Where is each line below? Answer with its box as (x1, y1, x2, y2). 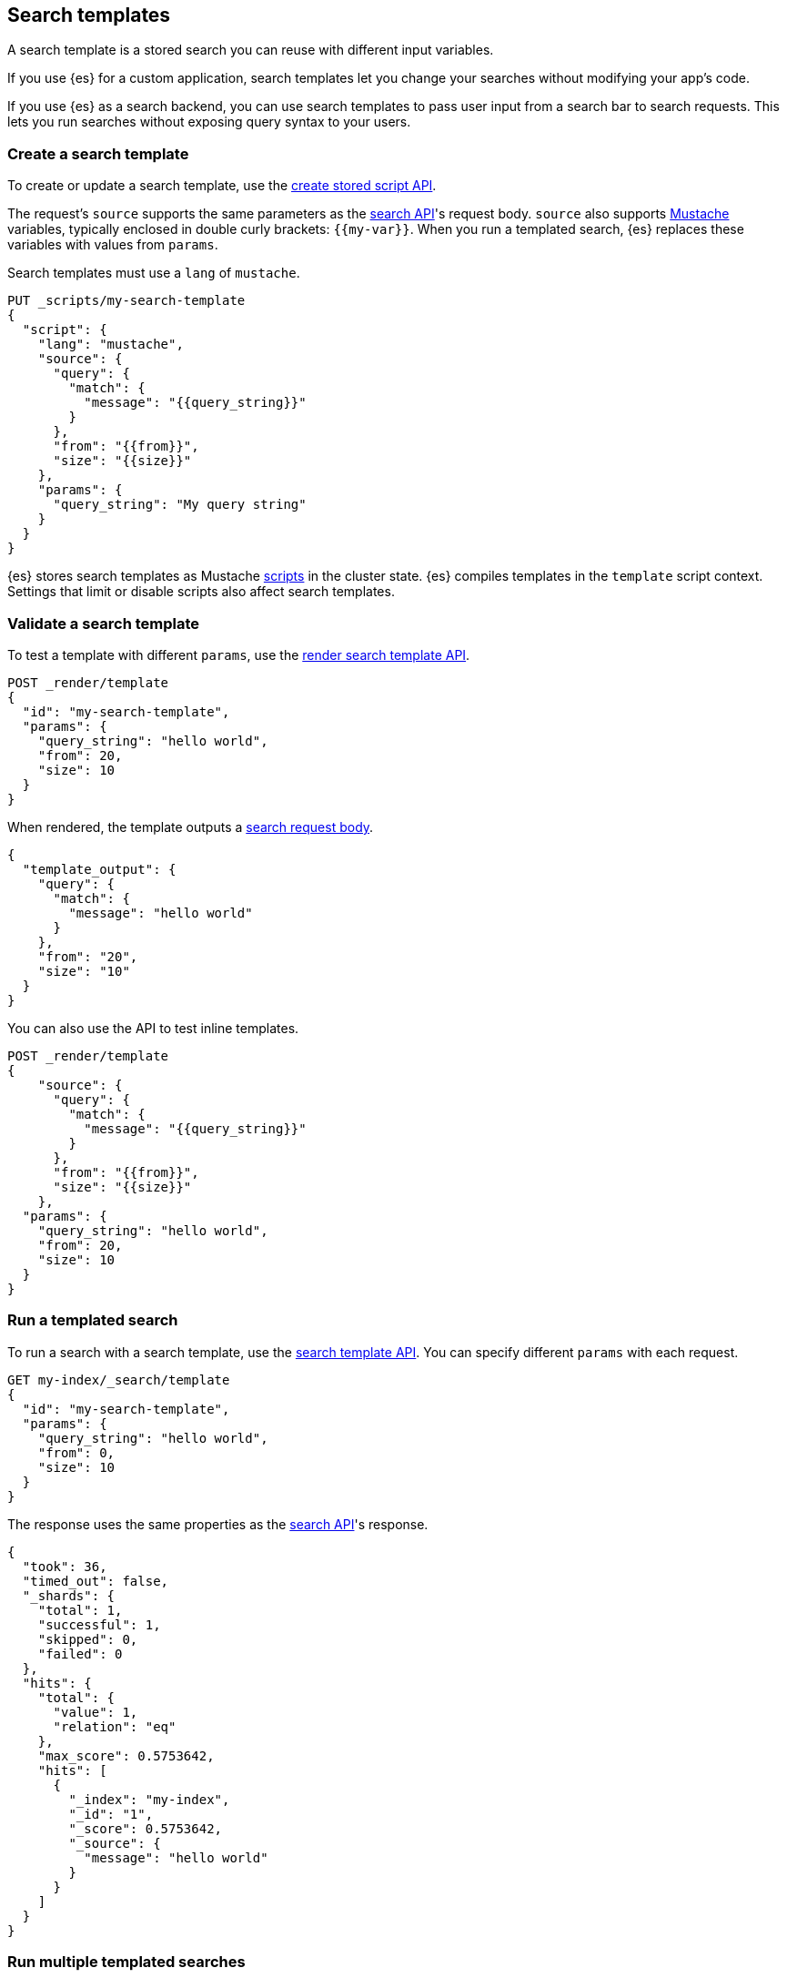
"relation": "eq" (53, 1719, 177, 1734)
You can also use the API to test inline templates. (7, 1019, 299, 1036)
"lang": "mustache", (37, 337, 184, 352)
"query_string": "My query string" (53, 497, 307, 512)
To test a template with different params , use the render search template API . (7, 646, 470, 663)
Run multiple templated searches (7, 1953, 246, 1972)
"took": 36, (22, 1558, 107, 1574)
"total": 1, (37, 1602, 123, 1618)
